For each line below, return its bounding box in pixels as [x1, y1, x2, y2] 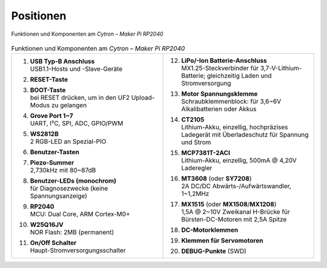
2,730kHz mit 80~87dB [30, 166, 96, 175]
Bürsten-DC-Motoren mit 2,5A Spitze [181, 215, 287, 224]
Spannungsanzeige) [30, 192, 88, 200]
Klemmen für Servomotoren [181, 237, 263, 245]
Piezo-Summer [30, 159, 74, 167]
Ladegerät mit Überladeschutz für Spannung [181, 131, 309, 139]
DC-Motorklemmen [181, 226, 239, 234]
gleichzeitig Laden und [206, 71, 272, 80]
